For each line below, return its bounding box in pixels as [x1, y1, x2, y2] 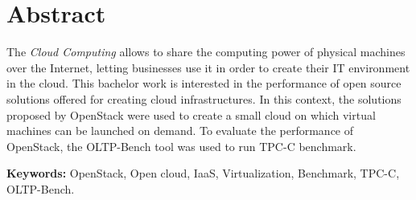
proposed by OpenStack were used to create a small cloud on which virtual [6, 106, 376, 123]
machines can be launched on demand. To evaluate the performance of [6, 122, 354, 139]
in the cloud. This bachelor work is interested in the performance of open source [6, 75, 402, 92]
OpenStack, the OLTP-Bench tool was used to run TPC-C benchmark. [6, 137, 356, 154]
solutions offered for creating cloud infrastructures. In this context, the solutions [6, 90, 402, 107]
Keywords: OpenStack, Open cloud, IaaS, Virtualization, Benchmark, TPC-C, [6, 165, 400, 182]
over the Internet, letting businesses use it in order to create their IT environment [6, 59, 410, 76]
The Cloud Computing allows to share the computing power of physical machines [6, 43, 406, 60]
